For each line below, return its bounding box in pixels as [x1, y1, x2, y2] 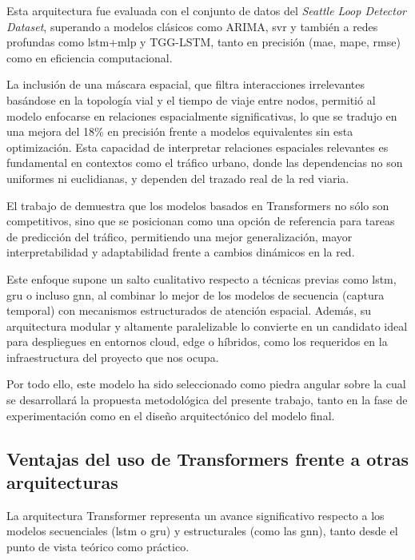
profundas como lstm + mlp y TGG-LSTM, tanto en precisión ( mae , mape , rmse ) [6, 34, 401, 50]
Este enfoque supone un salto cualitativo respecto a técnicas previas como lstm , [6, 270, 397, 287]
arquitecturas [6, 470, 118, 494]
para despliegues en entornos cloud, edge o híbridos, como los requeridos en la [6, 333, 388, 350]
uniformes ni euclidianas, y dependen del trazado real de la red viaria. [6, 169, 349, 186]
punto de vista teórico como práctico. [6, 538, 190, 555]
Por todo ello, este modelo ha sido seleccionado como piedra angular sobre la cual [6, 375, 406, 392]
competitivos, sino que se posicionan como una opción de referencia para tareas [6, 212, 395, 229]
